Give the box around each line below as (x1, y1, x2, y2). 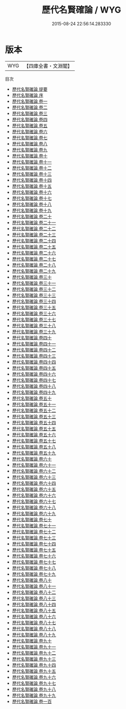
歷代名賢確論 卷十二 (12, 165, 52, 171)
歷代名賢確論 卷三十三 (12, 292, 56, 298)
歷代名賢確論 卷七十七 (12, 559, 56, 565)
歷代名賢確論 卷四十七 (12, 377, 56, 383)
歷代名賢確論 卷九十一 (12, 644, 56, 650)
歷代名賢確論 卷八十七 (12, 619, 56, 626)
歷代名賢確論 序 (12, 92, 44, 98)
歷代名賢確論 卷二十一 (12, 219, 56, 226)
